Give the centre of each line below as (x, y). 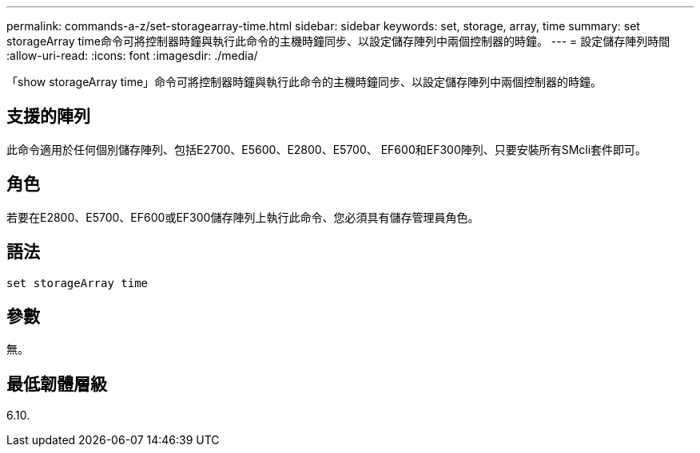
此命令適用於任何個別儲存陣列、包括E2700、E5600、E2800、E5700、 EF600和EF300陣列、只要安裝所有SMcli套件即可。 (327, 149)
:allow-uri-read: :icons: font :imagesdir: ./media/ (132, 55)
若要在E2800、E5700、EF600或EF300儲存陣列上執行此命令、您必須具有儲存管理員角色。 (243, 217)
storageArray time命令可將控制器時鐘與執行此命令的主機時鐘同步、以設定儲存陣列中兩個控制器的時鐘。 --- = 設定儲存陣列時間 (338, 41)
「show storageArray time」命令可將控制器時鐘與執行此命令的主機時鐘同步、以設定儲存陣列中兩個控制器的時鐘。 (304, 82)
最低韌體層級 (57, 384)
